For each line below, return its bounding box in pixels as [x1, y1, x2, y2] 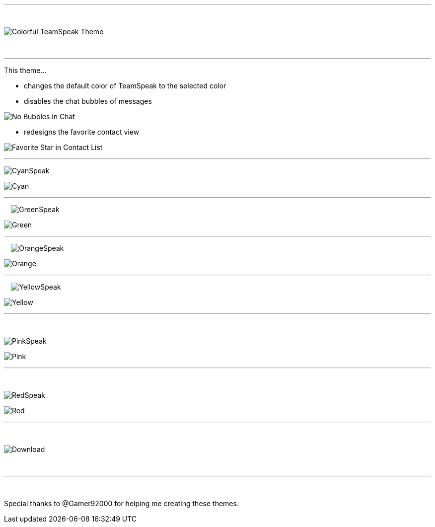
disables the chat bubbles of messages [24, 97, 152, 105]
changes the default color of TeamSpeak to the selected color [24, 81, 226, 90]
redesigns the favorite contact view [24, 128, 140, 136]
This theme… [4, 66, 47, 75]
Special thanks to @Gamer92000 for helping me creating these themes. [4, 499, 239, 508]
